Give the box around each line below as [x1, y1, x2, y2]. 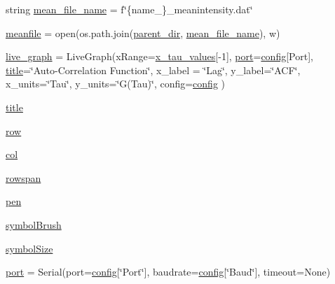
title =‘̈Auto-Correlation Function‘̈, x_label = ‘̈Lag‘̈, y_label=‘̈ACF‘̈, [6, 62, 301, 77]
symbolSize [6, 241, 53, 255]
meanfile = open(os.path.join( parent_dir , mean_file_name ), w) [6, 25, 280, 40]
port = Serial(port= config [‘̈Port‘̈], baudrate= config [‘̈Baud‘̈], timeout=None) [6, 264, 331, 279]
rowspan [6, 170, 41, 185]
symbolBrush [6, 217, 62, 232]
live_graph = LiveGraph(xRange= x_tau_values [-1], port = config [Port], [6, 49, 313, 64]
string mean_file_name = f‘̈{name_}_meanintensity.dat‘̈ [6, 2, 253, 16]
